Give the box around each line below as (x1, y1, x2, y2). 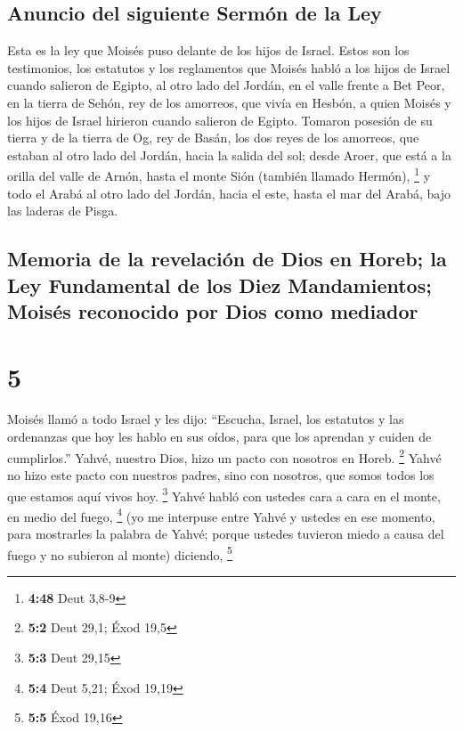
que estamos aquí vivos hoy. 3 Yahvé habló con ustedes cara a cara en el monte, (7, 484, 441, 505)
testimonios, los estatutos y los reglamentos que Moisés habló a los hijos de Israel (7, 58, 451, 77)
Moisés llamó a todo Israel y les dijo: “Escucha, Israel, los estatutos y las (7, 410, 404, 428)
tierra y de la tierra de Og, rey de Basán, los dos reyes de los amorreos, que (7, 128, 419, 147)
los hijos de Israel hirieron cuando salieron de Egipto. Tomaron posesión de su (7, 110, 433, 129)
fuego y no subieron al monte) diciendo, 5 (7, 542, 232, 564)
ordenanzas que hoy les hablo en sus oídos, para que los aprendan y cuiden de (7, 427, 432, 446)
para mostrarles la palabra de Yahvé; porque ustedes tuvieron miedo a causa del (7, 525, 444, 543)
